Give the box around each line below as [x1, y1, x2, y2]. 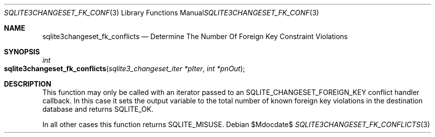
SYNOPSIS [4, 47, 40, 56]
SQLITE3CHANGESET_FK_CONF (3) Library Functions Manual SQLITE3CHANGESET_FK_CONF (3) [4, 8, 319, 17]
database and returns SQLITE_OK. [42, 105, 153, 113]
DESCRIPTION [4, 80, 52, 88]
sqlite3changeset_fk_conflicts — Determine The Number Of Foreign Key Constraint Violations [42, 32, 348, 41]
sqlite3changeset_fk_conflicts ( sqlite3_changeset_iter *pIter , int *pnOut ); [4, 64, 245, 73]
